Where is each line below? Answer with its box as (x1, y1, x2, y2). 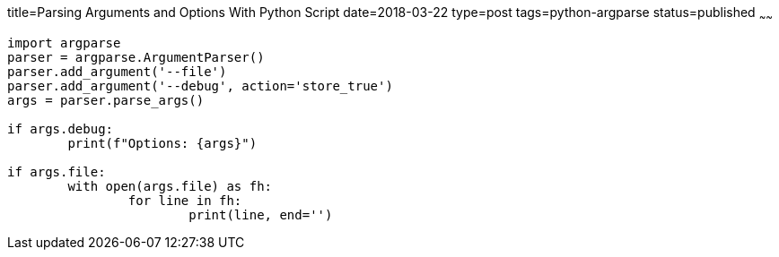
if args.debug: (7, 121, 114, 136)
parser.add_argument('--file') (7, 64, 227, 79)
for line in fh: (127, 193, 242, 208)
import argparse (7, 35, 121, 50)
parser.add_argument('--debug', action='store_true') (7, 78, 393, 93)
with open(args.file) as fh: (67, 178, 273, 193)
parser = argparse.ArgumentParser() (7, 49, 265, 64)
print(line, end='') (188, 207, 333, 222)
